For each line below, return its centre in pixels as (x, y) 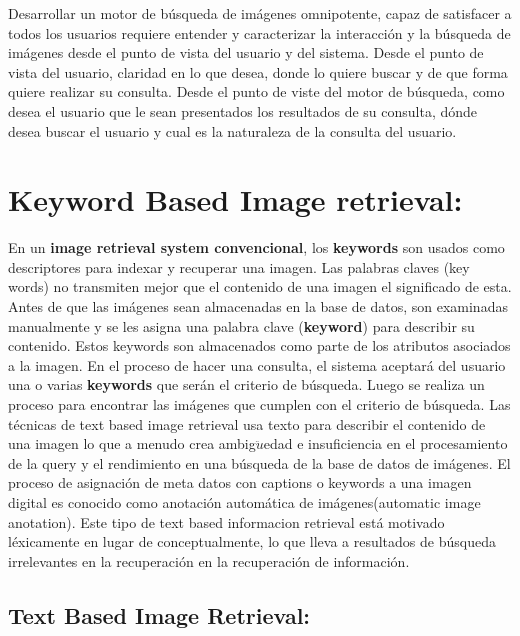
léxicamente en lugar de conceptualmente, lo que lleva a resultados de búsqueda (252, 541)
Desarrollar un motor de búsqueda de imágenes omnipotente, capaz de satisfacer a (260, 13)
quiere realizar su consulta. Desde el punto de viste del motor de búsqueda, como (256, 91)
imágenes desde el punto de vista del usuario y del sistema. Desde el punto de (246, 52)
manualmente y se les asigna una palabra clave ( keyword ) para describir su (241, 325)
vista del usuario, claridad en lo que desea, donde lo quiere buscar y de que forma (258, 71)
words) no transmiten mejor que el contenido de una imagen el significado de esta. (260, 286)
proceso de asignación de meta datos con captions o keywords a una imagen (240, 482)
